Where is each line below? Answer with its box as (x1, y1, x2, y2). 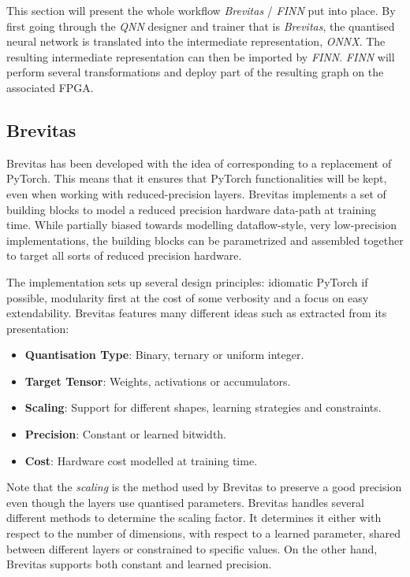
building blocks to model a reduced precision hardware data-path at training (6, 201, 377, 217)
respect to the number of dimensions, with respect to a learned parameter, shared (6, 525, 401, 542)
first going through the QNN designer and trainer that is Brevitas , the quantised (6, 17, 395, 34)
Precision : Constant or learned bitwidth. (24, 426, 227, 442)
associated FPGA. (6, 79, 94, 95)
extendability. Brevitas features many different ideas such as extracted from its (6, 305, 387, 321)
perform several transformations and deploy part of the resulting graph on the (6, 64, 384, 80)
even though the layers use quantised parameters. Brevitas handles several (6, 494, 364, 510)
